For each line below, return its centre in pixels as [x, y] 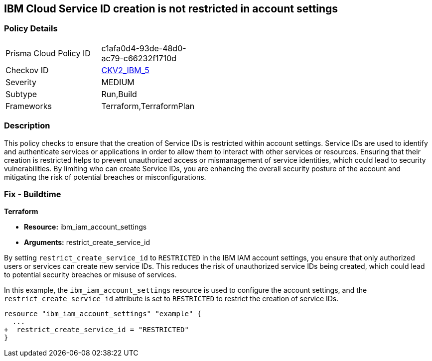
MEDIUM [118, 82]
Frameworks [29, 106]
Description [27, 126]
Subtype [21, 94]
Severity [21, 82]
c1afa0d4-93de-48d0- [144, 48]
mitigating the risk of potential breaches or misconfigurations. [105, 177]
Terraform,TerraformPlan [148, 106]
